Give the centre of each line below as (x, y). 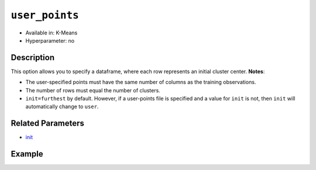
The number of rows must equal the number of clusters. (93, 90)
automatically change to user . (62, 107)
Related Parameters (48, 124)
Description (33, 58)
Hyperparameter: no (50, 40)
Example (27, 154)
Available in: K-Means (51, 33)
